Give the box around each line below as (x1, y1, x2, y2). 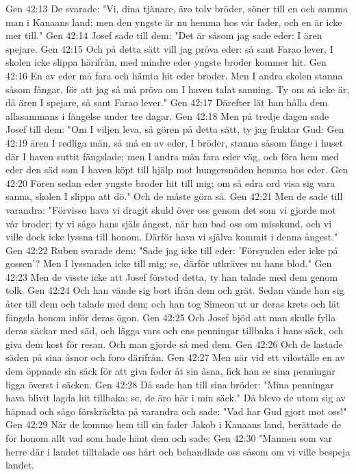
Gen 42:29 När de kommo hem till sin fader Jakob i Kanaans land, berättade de (5, 417, 342, 432)
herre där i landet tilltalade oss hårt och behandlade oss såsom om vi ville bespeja (5, 444, 351, 458)
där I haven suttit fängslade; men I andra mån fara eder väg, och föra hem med (5, 149, 339, 163)
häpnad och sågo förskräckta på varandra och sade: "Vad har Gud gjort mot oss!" (5, 403, 347, 418)
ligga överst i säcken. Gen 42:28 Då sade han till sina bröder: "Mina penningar (5, 377, 334, 391)
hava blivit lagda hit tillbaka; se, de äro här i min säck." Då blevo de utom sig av (5, 390, 346, 405)
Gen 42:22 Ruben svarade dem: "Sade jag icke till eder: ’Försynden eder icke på (5, 242, 338, 257)
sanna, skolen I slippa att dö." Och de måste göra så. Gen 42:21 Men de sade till (5, 189, 343, 203)
